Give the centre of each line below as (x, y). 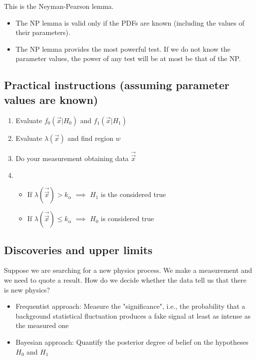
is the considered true (133, 194)
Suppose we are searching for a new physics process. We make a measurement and (128, 270)
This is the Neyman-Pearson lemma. (59, 6)
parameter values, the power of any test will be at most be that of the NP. (128, 58)
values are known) (51, 99)
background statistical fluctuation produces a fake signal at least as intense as (133, 315)
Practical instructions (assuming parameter (117, 85)
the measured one (42, 325)
